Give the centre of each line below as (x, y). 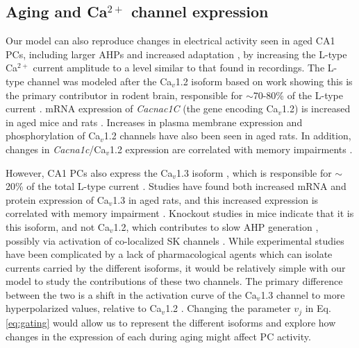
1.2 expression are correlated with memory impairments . (231, 149)
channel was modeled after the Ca (100, 81)
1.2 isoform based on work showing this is (264, 81)
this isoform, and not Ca (58, 226)
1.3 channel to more (303, 294)
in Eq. (318, 308)
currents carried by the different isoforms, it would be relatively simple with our (176, 267)
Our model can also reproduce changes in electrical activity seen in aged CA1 (170, 41)
